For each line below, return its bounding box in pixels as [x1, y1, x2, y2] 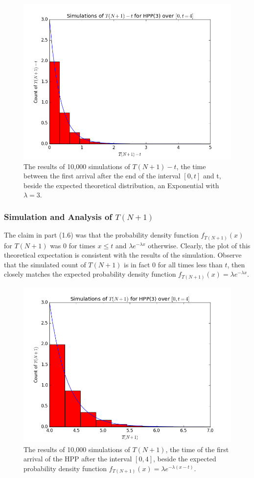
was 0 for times [50, 240, 95, 250]
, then [227, 259, 245, 269]
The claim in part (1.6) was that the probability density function [4, 230, 199, 240]
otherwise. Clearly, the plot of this [148, 240, 251, 250]
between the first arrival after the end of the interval [23, 171, 181, 181]
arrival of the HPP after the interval [23, 454, 132, 464]
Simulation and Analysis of [4, 210, 113, 222]
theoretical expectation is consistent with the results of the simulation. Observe [4, 250, 242, 260]
